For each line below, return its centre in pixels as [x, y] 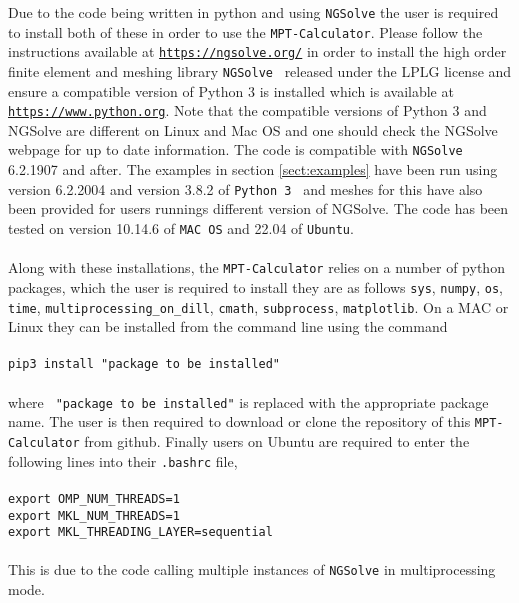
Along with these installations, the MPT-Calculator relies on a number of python [256, 267]
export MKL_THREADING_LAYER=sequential [140, 532]
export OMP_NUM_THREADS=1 [94, 498]
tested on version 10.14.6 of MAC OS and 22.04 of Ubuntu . [181, 227]
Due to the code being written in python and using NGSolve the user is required [253, 12]
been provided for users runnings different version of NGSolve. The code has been [258, 208]
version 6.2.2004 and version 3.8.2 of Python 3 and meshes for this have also [245, 188]
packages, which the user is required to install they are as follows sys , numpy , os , [255, 286]
